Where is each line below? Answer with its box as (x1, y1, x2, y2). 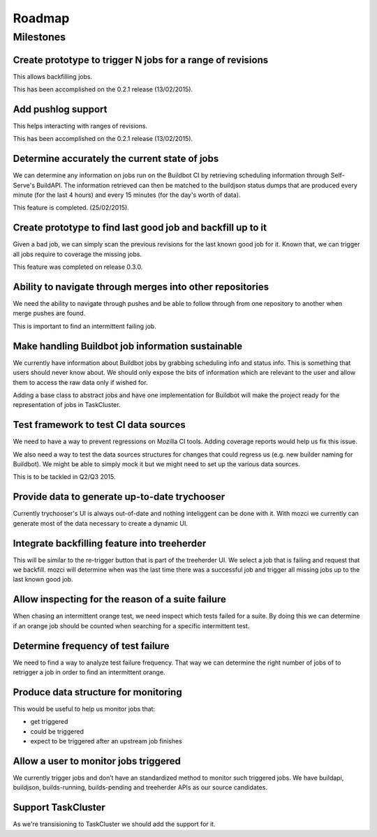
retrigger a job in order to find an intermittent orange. (13, 667, 165, 676)
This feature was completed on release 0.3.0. (13, 262, 143, 272)
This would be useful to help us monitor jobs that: (13, 704, 156, 713)
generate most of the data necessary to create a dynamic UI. (13, 519, 188, 527)
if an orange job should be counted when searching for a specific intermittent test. (13, 621, 250, 630)
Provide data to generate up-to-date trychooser (13, 491, 226, 503)
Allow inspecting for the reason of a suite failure (13, 593, 227, 605)
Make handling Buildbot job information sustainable (13, 340, 243, 352)
